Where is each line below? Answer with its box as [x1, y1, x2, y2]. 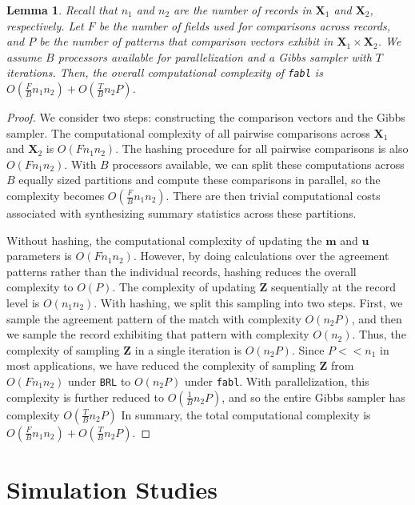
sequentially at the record [270, 279, 397, 295]
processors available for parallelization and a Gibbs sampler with [58, 48, 372, 65]
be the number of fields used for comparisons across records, [98, 17, 390, 34]
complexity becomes [6, 187, 105, 203]
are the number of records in [174, 2, 312, 18]
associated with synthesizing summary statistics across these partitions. [6, 205, 357, 221]
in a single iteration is [134, 341, 242, 358]
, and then [351, 310, 402, 327]
